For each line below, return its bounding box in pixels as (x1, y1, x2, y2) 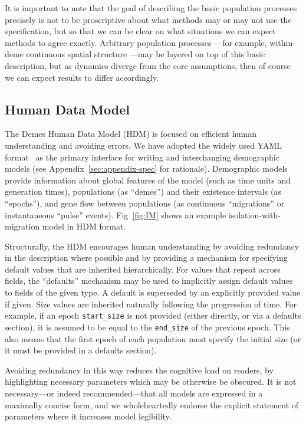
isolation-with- (228, 208, 281, 221)
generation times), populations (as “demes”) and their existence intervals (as (5, 185, 281, 198)
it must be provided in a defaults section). (5, 344, 157, 356)
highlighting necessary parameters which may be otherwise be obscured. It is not (5, 375, 297, 388)
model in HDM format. (42, 220, 126, 232)
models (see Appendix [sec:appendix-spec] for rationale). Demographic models (5, 162, 288, 175)
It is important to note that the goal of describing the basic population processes (5, 2, 297, 14)
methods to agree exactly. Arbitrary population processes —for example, (5, 36, 267, 48)
